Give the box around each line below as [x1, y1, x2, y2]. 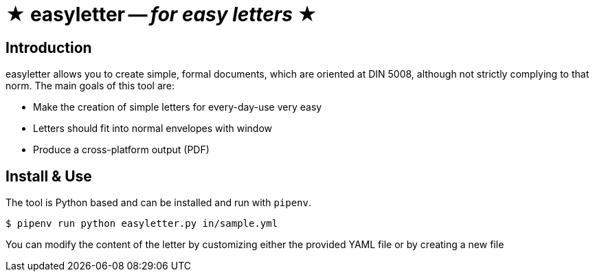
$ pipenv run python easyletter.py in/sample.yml [5, 218, 278, 230]
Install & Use [5, 167, 92, 185]
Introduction [5, 38, 92, 56]
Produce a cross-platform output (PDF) [33, 144, 210, 156]
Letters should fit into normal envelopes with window [33, 122, 273, 135]
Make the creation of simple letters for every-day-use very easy [33, 101, 322, 113]
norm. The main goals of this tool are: [5, 80, 175, 92]
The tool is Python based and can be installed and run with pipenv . [5, 197, 312, 209]
